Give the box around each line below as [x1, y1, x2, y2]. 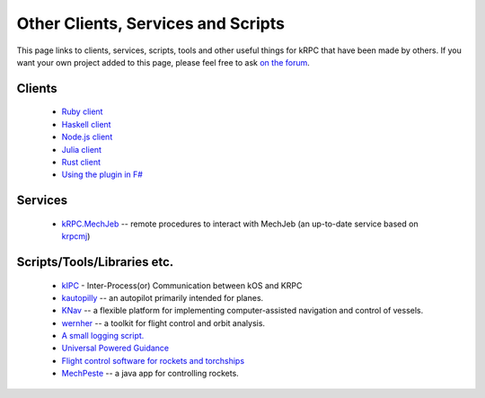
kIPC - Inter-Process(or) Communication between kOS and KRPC [61, 279, 303, 291]
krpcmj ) [61, 231, 91, 242]
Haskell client [61, 119, 111, 129]
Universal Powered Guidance [61, 342, 170, 354]
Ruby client [61, 106, 103, 117]
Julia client [61, 144, 102, 155]
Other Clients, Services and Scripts [16, 13, 285, 33]
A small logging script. [61, 331, 145, 341]
